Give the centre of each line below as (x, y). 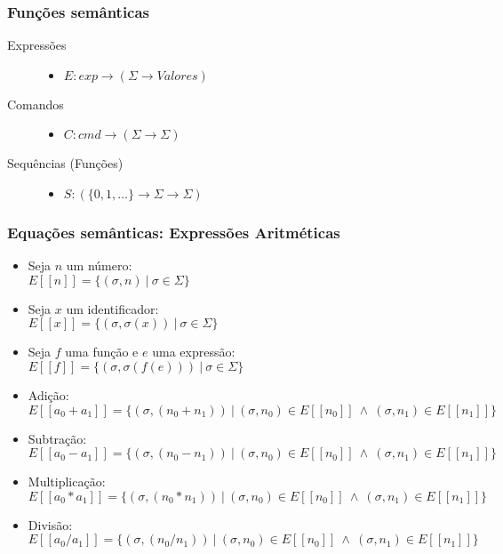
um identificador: (112, 308)
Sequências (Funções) (65, 163)
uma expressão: (194, 352)
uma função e (102, 352)
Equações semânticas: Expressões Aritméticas (174, 232)
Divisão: (50, 524)
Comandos (36, 104)
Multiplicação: (67, 482)
